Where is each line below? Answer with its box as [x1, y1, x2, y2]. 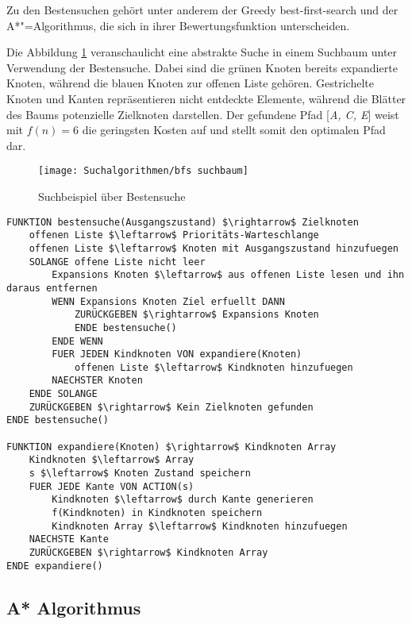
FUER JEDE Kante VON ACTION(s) [29, 480, 194, 492]
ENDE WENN [52, 335, 103, 347]
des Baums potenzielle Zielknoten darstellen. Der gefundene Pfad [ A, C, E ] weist [6, 106, 399, 122]
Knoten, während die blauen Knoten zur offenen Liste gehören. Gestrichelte [6, 75, 374, 91]
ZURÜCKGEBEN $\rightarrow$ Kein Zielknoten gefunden [29, 401, 314, 413]
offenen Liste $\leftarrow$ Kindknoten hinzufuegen [74, 361, 353, 373]
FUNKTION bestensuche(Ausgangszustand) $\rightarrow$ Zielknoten [6, 216, 359, 228]
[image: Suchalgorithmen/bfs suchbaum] [38, 165, 248, 177]
